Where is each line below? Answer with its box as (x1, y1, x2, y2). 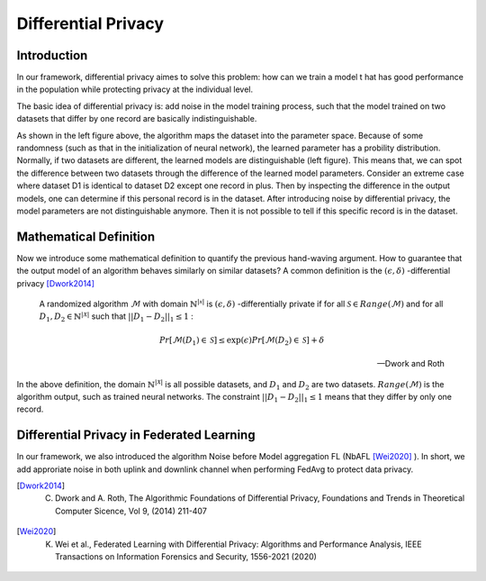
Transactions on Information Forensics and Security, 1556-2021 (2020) (55, 550, 317, 562)
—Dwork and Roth (376, 359, 445, 369)
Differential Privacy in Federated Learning (16, 428, 256, 443)
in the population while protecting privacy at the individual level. (16, 84, 254, 95)
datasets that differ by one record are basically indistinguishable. (16, 113, 257, 124)
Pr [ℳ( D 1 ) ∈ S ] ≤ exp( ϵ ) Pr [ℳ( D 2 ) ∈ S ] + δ (158, 334, 325, 347)
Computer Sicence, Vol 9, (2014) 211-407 (55, 505, 207, 516)
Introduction (16, 48, 88, 63)
